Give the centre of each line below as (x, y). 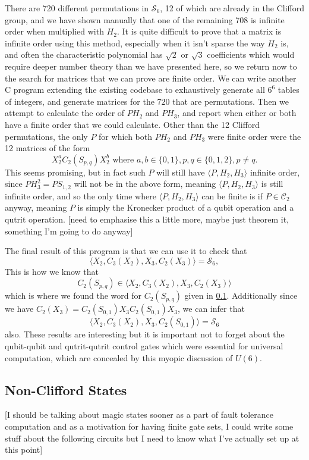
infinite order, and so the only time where (81, 195)
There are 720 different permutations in (77, 8)
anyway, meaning (36, 207)
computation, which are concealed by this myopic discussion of (119, 357)
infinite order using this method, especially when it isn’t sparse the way (135, 43)
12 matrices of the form (48, 148)
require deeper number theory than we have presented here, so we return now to (151, 66)
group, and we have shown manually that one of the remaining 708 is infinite (145, 19)
